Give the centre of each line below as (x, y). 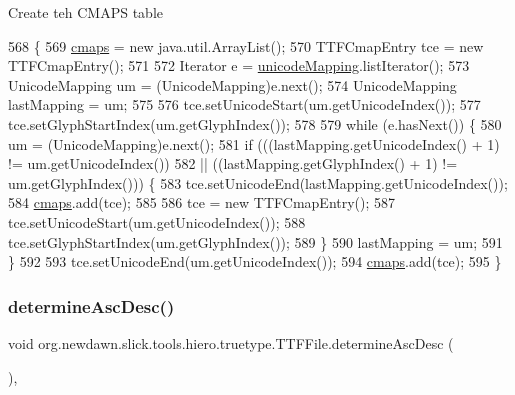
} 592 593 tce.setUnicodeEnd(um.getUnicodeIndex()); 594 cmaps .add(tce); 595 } (255, 261)
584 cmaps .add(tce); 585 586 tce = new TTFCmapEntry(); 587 (202, 202)
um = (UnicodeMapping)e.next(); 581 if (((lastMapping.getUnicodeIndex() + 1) (254, 143)
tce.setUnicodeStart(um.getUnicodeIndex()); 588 (157, 221)
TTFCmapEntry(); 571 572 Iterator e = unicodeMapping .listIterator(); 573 (239, 65)
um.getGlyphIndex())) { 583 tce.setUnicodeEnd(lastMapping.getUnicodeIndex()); (258, 182)
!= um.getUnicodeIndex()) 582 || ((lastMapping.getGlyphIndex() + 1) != (233, 163)
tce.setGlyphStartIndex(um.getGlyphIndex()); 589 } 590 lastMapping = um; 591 (255, 241)
